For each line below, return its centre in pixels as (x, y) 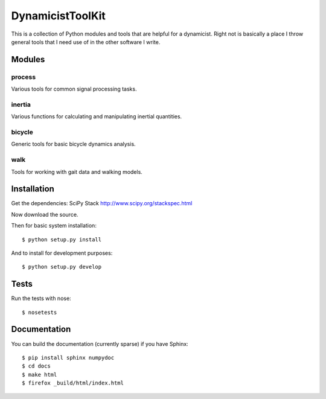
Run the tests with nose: (41, 298)
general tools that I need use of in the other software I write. (86, 42)
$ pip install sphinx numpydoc (68, 357)
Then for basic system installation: (54, 226)
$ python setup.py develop (62, 267)
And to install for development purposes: (62, 253)
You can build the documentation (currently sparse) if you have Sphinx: (100, 343)
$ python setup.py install (62, 239)
